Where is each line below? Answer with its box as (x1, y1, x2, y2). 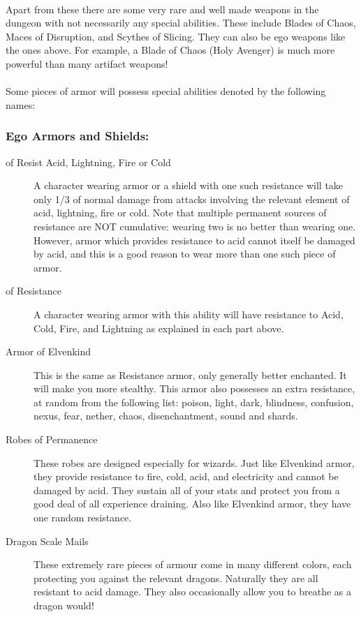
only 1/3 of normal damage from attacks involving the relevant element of (34, 191, 350, 206)
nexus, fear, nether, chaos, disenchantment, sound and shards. (34, 408, 298, 423)
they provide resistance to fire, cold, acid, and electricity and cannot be (34, 469, 339, 484)
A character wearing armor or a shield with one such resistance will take (34, 178, 344, 193)
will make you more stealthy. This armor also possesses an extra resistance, (34, 381, 355, 396)
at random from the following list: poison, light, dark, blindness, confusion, (34, 394, 354, 409)
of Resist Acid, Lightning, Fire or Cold (6, 154, 171, 169)
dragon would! (34, 598, 94, 612)
